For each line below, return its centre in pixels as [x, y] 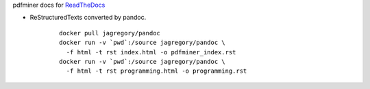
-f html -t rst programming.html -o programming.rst [157, 71]
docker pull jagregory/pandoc [110, 33]
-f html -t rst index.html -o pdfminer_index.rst [151, 52]
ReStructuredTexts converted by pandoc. [88, 18]
